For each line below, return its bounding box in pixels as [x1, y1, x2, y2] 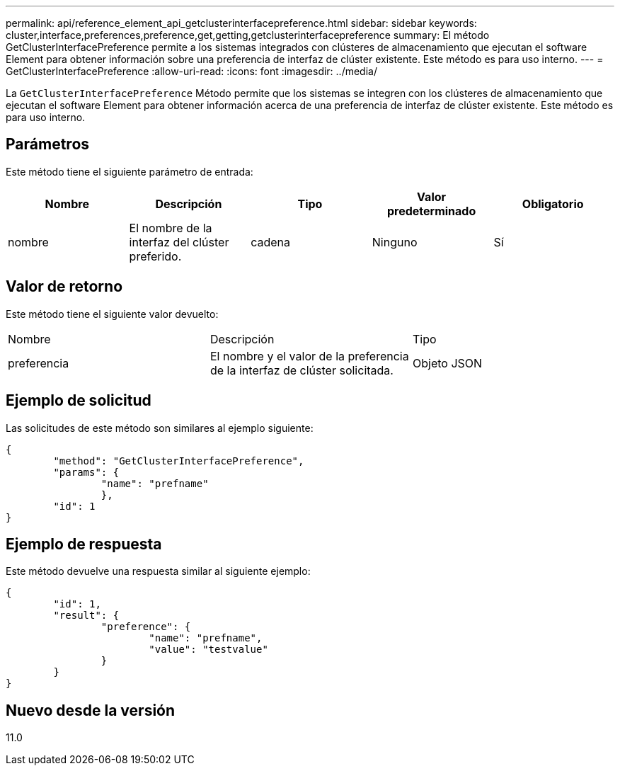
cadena [251, 234, 291, 249]
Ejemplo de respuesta [6, 535, 162, 553]
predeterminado [386, 203, 476, 218]
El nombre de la [129, 220, 212, 235]
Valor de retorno [6, 278, 123, 296]
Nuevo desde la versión [6, 701, 176, 719]
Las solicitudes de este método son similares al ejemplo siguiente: [6, 421, 314, 434]
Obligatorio [522, 196, 584, 211]
